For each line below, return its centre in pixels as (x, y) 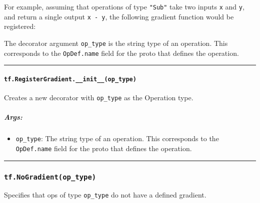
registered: (20, 26)
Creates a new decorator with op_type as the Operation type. (99, 98)
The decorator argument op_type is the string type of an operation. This (116, 43)
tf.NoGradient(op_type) (50, 177)
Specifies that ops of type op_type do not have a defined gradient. (105, 195)
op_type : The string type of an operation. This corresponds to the (117, 138)
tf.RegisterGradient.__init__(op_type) (70, 79)
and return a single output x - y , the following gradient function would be (119, 16)
